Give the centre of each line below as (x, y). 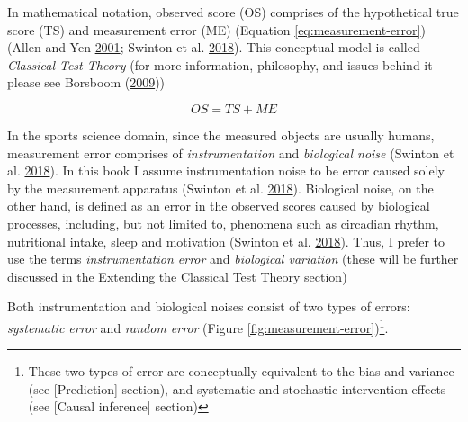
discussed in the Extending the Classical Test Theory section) (177, 276)
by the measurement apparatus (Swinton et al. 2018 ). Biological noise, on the (220, 188)
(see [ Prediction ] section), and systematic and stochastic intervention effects (237, 388)
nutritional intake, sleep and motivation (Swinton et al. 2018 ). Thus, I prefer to (226, 241)
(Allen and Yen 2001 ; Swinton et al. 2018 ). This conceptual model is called (214, 47)
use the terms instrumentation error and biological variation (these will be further (233, 259)
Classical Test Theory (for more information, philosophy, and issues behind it (220, 64)
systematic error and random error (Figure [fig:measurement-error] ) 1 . (198, 326)
